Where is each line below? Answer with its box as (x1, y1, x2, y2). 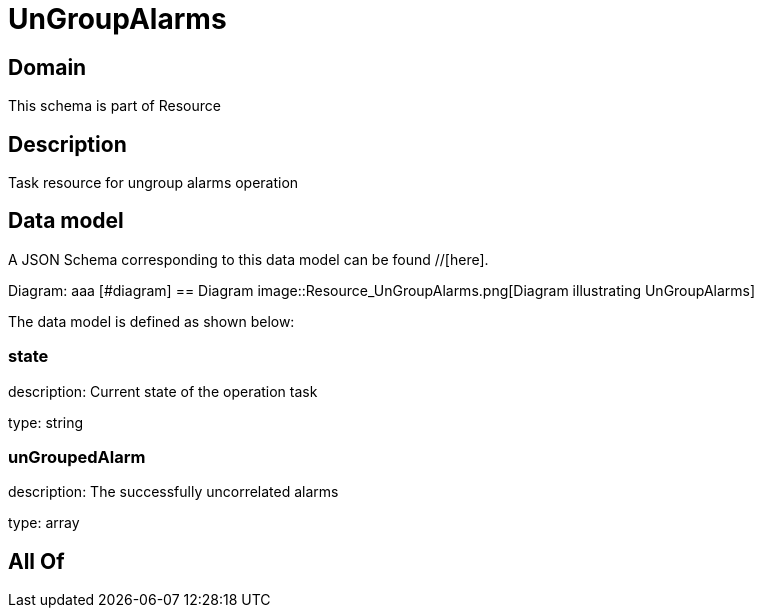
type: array (8, 514, 80, 532)
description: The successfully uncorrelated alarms (8, 483, 339, 501)
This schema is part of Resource (8, 97, 221, 115)
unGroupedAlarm (8, 446, 146, 467)
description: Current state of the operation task (8, 382, 318, 400)
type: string (8, 413, 84, 431)
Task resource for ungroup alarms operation (8, 174, 299, 192)
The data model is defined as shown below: (8, 312, 295, 330)
